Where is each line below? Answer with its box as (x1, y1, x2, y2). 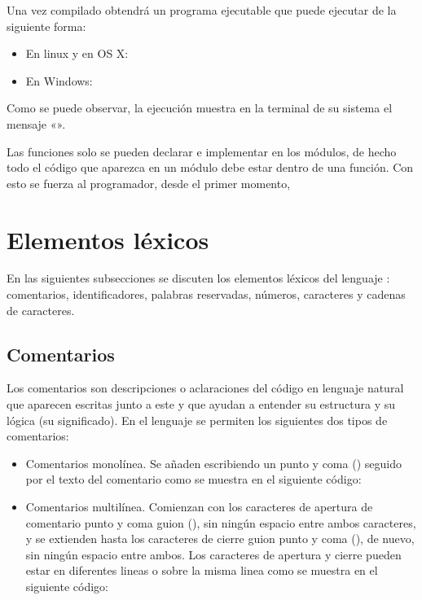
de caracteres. (7, 301, 75, 318)
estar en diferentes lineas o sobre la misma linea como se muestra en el (25, 562, 378, 579)
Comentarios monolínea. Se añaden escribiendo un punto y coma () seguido (25, 454, 402, 471)
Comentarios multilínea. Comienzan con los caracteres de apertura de (25, 498, 373, 515)
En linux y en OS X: (25, 45, 129, 62)
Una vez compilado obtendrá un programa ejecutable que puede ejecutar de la (7, 2, 397, 18)
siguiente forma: (7, 17, 86, 34)
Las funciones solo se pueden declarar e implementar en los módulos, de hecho (7, 142, 397, 160)
